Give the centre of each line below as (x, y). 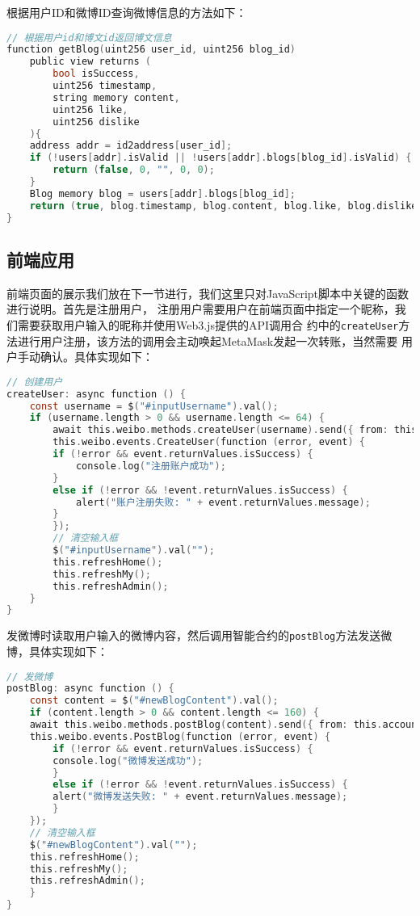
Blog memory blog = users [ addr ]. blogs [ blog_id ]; (163, 193)
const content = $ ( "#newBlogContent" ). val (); (154, 701)
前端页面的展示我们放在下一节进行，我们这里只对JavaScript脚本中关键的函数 (208, 293)
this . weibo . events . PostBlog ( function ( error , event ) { (180, 736)
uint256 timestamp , (105, 86)
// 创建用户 (35, 382)
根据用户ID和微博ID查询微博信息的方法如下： (127, 12)
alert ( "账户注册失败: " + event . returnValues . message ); (223, 502)
